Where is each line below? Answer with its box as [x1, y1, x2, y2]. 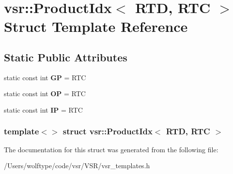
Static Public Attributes [4, 49, 127, 64]
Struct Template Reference [4, 16, 188, 36]
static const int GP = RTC [4, 72, 86, 82]
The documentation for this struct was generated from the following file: [4, 144, 218, 154]
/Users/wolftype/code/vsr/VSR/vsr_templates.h [4, 160, 150, 171]
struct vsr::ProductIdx [62, 125, 153, 137]
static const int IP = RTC [4, 104, 83, 115]
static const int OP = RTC [4, 88, 86, 99]
